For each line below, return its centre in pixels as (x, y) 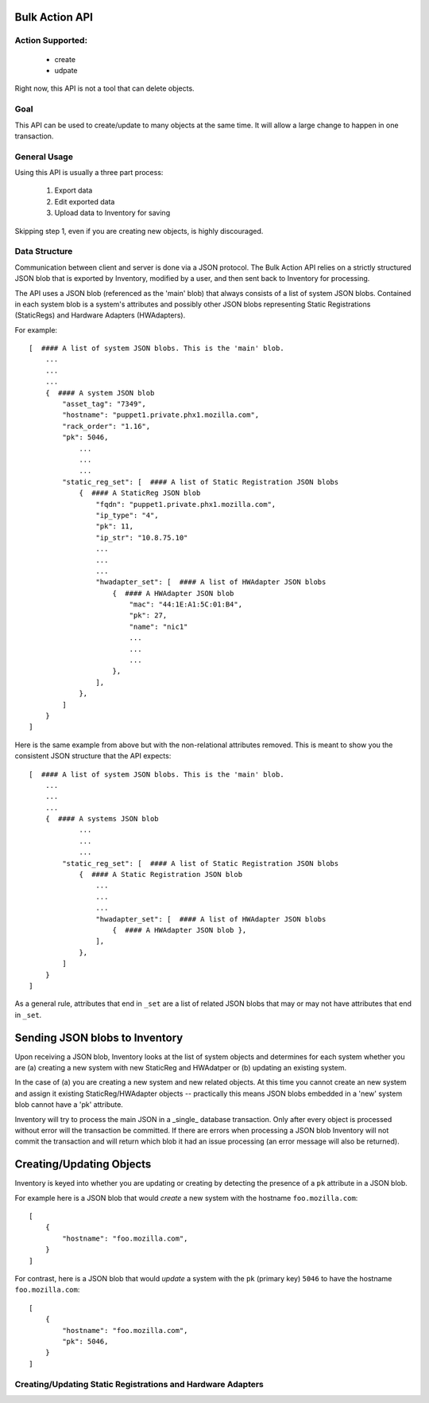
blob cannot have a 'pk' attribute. (69, 1105)
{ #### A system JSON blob (100, 393)
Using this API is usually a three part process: (89, 173)
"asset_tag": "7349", (104, 404)
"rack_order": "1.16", (106, 426)
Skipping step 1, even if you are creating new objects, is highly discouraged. (139, 231)
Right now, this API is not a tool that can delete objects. (104, 88)
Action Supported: (51, 41)
